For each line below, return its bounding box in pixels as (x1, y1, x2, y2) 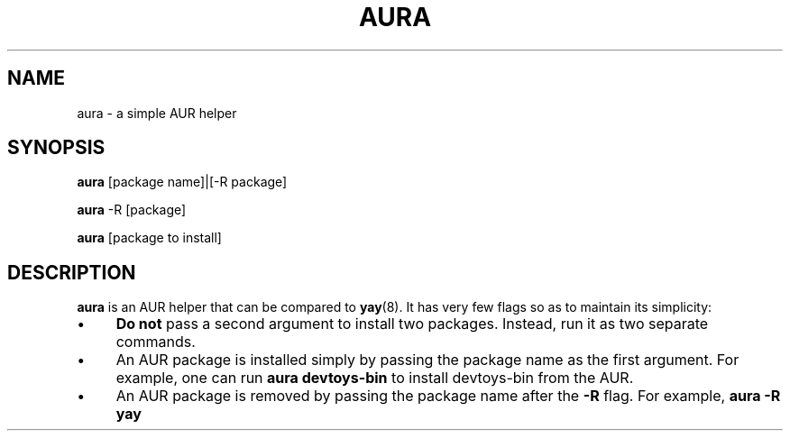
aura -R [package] (77, 202, 187, 218)
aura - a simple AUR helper (77, 105, 237, 121)
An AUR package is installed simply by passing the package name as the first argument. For (115, 351, 739, 370)
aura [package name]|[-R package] (77, 174, 288, 190)
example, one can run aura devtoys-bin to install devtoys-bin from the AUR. (115, 369, 634, 388)
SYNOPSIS (7, 136, 106, 160)
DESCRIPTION (7, 260, 136, 284)
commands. (115, 333, 196, 351)
